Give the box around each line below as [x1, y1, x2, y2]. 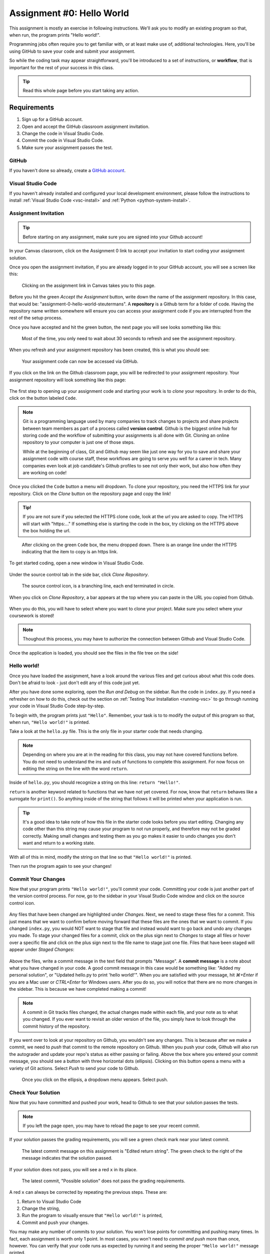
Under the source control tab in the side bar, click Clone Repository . [9, 571, 149, 577]
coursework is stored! [9, 612, 54, 619]
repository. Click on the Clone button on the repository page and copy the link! [9, 491, 171, 497]
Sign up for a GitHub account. [21, 116, 83, 122]
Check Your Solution [9, 1089, 60, 1096]
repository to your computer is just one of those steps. [22, 439, 135, 445]
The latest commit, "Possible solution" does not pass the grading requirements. [21, 1178, 185, 1184]
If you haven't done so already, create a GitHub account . [9, 167, 126, 173]
